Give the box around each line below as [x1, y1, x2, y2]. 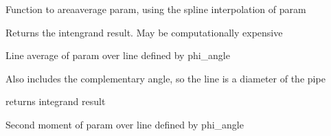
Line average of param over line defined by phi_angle [5, 48, 230, 63]
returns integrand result [5, 94, 106, 109]
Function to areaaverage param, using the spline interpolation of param [5, 2, 306, 16]
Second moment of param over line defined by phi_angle [5, 117, 244, 131]
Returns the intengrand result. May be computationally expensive [5, 25, 283, 39]
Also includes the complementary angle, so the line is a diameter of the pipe [5, 71, 326, 85]
